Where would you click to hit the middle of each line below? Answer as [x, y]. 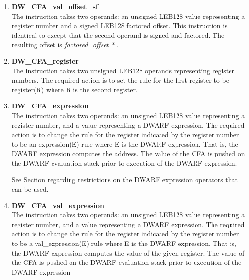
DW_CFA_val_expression [58, 205]
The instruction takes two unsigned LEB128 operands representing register [123, 70]
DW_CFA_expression [50, 106]
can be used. [30, 189]
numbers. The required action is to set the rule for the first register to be [120, 80]
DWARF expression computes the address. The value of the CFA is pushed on [128, 153]
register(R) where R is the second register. [74, 89]
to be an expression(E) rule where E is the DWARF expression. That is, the [125, 144]
